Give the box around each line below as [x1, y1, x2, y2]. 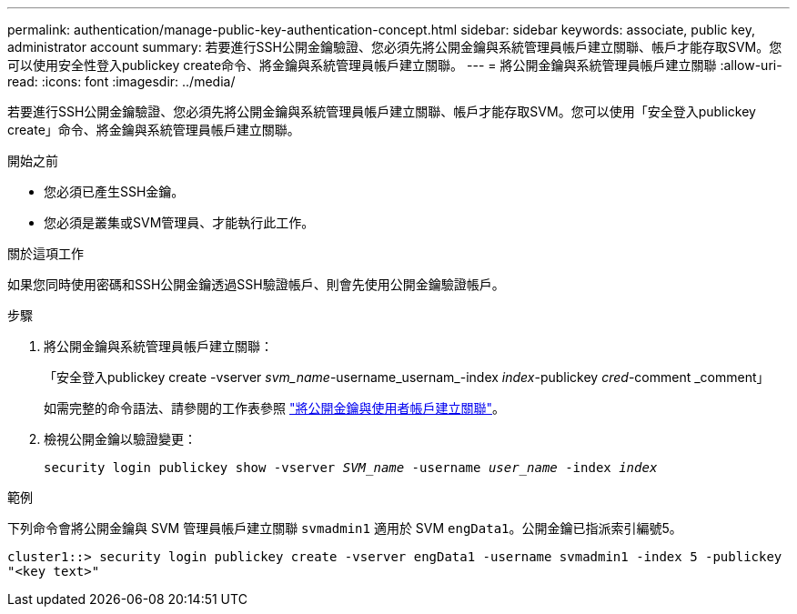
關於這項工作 [7, 246, 84, 261]
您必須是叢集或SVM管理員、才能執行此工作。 [44, 215, 315, 230]
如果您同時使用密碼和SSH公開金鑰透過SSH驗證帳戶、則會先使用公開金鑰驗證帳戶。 [7, 277, 505, 292]
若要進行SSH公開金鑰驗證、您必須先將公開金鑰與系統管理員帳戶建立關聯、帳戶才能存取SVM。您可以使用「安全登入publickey [7, 104, 756, 119]
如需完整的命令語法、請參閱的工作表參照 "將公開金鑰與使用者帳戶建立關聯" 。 [44, 400, 505, 416]
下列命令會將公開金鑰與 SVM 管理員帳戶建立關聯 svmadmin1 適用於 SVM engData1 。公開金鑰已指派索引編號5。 [7, 520, 682, 536]
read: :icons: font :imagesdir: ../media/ [7, 74, 236, 89]
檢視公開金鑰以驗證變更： [44, 431, 197, 447]
